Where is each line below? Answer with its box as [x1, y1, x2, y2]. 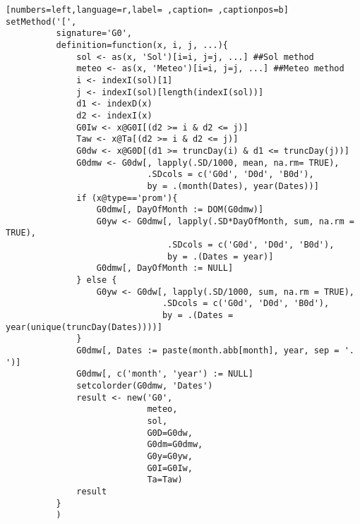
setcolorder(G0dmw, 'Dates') [76, 381, 213, 391]
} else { [76, 275, 117, 286]
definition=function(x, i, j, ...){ [56, 39, 228, 50]
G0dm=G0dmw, [147, 439, 203, 450]
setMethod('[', [6, 16, 77, 27]
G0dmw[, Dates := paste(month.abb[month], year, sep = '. [76, 346, 354, 356]
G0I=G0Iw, [147, 463, 193, 473]
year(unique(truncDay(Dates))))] [6, 322, 162, 332]
